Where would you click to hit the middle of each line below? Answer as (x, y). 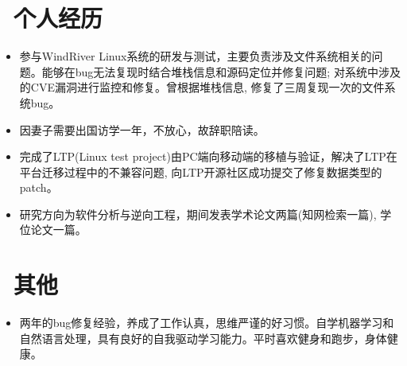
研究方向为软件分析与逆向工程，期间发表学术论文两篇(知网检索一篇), (198, 214)
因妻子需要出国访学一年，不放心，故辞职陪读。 (142, 129)
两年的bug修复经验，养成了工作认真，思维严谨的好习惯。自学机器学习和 (207, 323)
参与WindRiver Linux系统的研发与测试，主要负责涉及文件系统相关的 (196, 56)
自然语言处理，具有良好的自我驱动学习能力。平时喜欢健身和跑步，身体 (203, 338)
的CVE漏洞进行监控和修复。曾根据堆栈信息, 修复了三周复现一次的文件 (202, 87)
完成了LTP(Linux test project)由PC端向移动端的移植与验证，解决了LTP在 (208, 156)
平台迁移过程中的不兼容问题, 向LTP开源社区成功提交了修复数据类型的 (201, 171)
